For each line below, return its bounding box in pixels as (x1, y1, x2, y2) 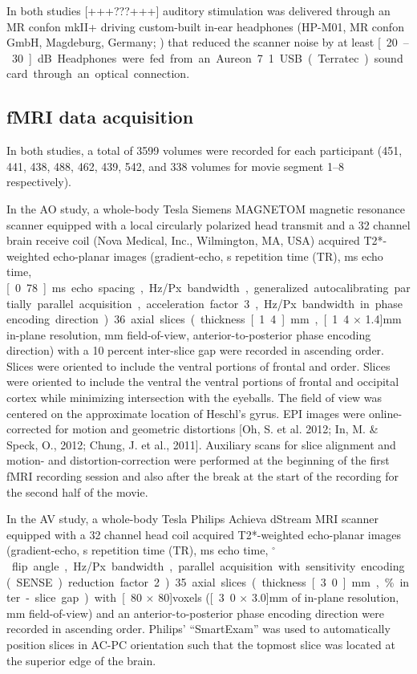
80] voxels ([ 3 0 (158, 589, 236, 606)
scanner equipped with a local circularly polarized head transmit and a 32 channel (6, 216, 411, 233)
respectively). (6, 173, 72, 190)
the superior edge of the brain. (6, 652, 156, 668)
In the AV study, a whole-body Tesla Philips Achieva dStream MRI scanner (6, 510, 379, 527)
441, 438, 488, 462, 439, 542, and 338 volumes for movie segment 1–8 (6, 157, 344, 174)
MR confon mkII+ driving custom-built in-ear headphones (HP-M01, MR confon (6, 18, 404, 35)
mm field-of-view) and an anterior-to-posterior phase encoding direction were (6, 604, 384, 621)
